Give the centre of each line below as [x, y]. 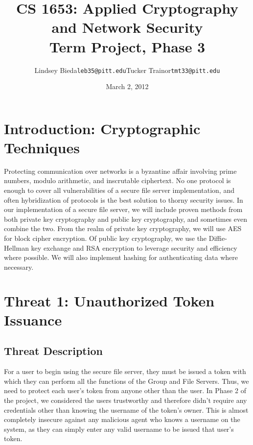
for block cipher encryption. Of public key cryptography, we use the [105, 238]
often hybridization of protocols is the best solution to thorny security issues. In [124, 199]
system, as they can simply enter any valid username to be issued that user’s [119, 429]
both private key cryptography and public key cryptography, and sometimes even [126, 219]
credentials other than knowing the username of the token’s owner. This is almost [126, 410]
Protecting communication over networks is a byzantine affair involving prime [120, 171]
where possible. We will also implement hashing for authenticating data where [121, 257]
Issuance [33, 319]
